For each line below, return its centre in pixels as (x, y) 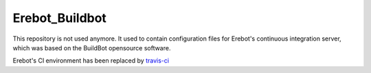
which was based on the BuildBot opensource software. (92, 48)
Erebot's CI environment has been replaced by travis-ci (91, 61)
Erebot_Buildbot (59, 18)
